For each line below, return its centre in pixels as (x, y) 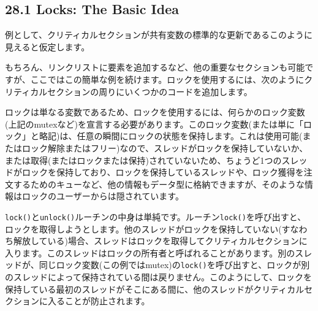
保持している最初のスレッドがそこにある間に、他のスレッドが (129, 289)
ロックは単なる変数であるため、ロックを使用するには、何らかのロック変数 (155, 112)
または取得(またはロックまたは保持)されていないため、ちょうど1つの (143, 160)
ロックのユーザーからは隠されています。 (103, 196)
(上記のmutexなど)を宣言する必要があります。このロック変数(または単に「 (154, 124)
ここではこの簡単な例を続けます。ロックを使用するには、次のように (167, 79)
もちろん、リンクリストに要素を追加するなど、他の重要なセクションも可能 (155, 67)
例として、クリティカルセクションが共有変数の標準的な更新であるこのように (159, 35)
